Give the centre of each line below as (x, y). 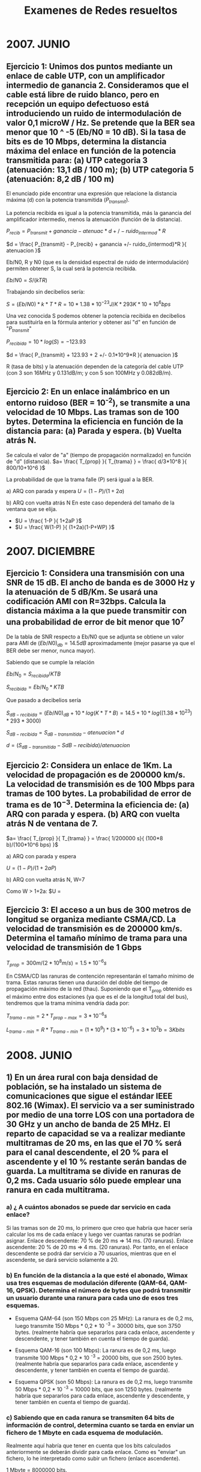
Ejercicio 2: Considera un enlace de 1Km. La (89, 765)
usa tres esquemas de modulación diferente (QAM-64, (87, 1283)
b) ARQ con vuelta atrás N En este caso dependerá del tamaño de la (91, 503)
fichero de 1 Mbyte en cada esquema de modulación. (85, 1432)
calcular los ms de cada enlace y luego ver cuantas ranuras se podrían (94, 1234)
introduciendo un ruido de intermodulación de (94, 113)
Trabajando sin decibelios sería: (46, 291)
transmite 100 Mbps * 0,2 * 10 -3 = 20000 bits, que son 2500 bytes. (99, 1357)
